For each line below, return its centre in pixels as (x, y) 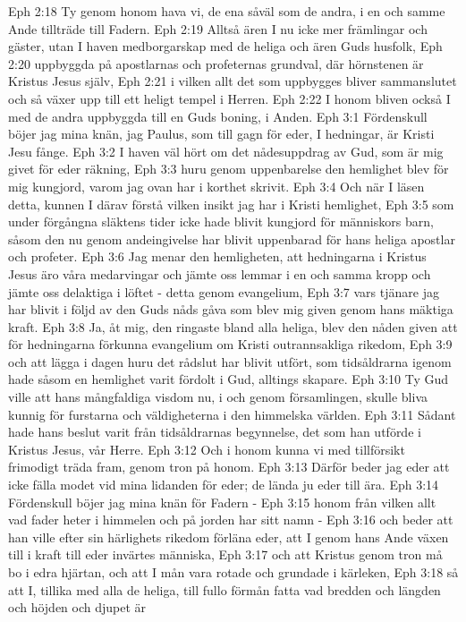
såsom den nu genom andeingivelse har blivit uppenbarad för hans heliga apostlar (232, 239)
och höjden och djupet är (77, 607)
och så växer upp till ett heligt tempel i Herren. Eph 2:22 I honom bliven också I (229, 98)
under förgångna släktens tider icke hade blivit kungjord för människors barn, (221, 222)
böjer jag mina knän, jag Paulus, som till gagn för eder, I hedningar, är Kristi (221, 134)
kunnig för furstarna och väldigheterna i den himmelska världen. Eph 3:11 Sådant (232, 414)
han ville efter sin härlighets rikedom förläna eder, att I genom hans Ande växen (229, 537)
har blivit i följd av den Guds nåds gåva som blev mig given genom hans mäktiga (231, 309)
